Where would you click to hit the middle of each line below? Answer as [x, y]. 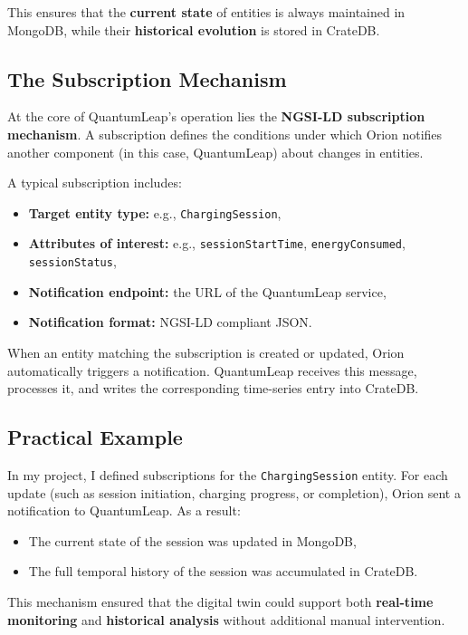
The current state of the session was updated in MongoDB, [192, 540]
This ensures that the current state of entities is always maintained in [206, 12]
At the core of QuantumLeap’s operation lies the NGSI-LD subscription [216, 116]
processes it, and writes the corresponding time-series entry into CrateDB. [213, 388]
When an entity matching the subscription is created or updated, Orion [206, 352]
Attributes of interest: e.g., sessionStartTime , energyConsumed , [217, 243]
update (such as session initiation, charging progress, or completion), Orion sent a [234, 492]
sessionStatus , [72, 261]
